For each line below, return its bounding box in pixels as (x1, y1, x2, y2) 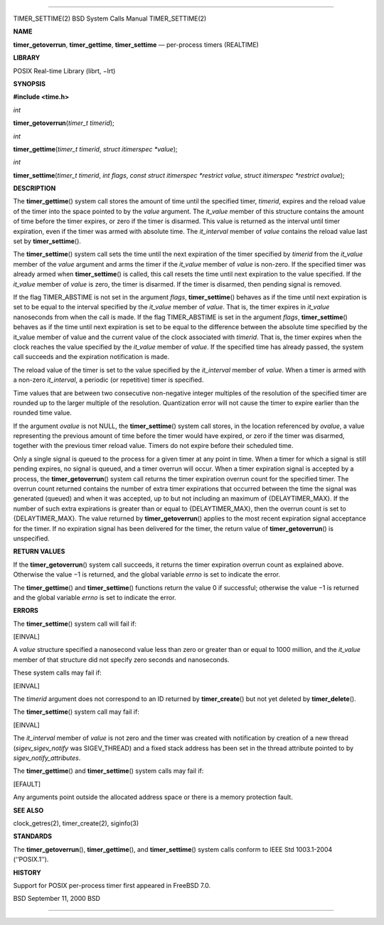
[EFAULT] (13, 779, 41, 788)
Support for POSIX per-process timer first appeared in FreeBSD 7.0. (13, 881, 211, 889)
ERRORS (13, 606, 39, 615)
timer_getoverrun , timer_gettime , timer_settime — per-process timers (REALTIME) (13, 40, 259, 49)
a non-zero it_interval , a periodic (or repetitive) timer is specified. (13, 375, 204, 384)
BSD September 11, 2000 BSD (13, 894, 101, 903)
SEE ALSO (13, 806, 44, 814)
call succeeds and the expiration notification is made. (13, 353, 170, 361)
